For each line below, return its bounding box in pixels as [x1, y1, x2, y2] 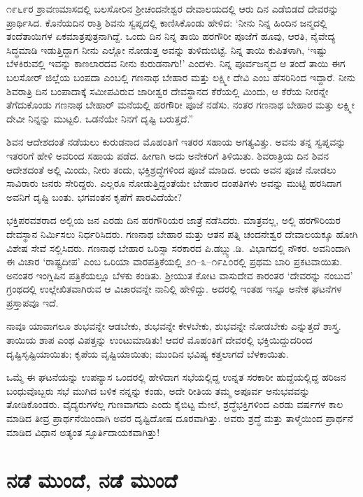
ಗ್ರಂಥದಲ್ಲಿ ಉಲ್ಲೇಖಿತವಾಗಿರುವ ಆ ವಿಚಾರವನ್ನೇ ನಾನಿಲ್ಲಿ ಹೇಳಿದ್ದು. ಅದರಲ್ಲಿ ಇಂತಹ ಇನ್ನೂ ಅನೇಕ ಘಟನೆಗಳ [6, 281, 342, 296]
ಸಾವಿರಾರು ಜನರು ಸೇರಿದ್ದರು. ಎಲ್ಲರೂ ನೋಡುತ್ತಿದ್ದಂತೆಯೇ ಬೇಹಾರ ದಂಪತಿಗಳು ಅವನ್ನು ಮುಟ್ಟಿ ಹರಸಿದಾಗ [6, 176, 342, 190]
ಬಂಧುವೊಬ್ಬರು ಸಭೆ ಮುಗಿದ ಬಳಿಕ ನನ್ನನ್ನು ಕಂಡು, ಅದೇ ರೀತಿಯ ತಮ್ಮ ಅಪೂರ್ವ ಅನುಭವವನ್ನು [6, 383, 311, 398]
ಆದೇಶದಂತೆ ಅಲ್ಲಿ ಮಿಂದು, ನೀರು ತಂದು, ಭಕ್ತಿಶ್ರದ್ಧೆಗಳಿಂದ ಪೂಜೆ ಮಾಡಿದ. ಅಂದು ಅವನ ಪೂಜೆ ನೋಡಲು [6, 162, 336, 176]
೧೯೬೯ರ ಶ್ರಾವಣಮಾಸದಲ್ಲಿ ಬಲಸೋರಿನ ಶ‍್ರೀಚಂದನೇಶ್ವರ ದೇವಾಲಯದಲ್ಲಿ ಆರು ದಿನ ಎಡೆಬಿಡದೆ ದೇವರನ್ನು [6, 1, 339, 15]
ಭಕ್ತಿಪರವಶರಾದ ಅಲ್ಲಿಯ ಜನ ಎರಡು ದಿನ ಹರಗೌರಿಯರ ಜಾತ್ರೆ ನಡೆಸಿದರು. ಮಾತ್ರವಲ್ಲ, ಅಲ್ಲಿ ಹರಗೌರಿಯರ [6, 213, 341, 227]
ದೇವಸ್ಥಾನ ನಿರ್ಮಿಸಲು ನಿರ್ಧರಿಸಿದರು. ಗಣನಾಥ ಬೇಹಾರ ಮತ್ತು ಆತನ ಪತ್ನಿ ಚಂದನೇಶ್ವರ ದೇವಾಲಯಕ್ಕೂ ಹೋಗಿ [6, 226, 358, 241]
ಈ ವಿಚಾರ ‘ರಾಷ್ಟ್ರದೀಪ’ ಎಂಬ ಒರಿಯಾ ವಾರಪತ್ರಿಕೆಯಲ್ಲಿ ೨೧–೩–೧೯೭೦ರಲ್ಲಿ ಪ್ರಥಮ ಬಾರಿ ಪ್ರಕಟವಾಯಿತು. [6, 254, 343, 269]
